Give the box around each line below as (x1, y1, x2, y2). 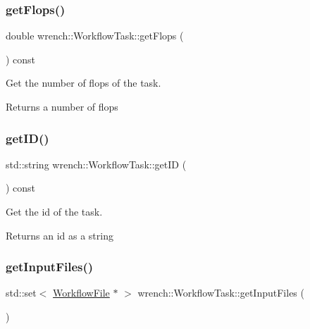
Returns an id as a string (6, 228, 113, 242)
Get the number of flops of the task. (6, 75, 161, 90)
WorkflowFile (53, 285, 110, 300)
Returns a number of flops (6, 99, 118, 113)
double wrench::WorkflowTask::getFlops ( (6, 28, 184, 43)
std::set (6, 285, 37, 300)
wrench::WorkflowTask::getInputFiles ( (137, 285, 304, 300)
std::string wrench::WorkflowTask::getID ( (6, 156, 187, 171)
